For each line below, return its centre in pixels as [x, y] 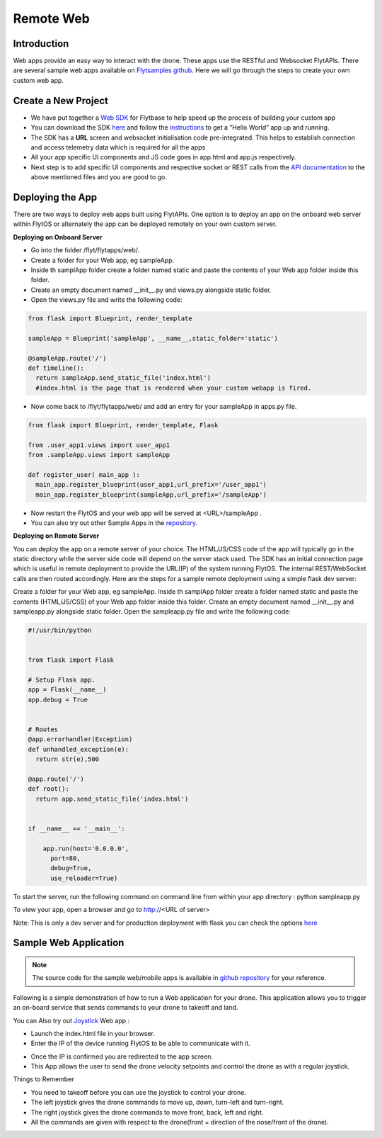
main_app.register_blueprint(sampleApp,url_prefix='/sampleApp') [151, 495]
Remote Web [51, 18]
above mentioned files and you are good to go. [99, 177]
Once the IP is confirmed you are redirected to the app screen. [122, 1057]
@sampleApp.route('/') [67, 358]
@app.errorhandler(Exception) [80, 739]
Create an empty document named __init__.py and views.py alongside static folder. [151, 290]
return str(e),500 [67, 759]
